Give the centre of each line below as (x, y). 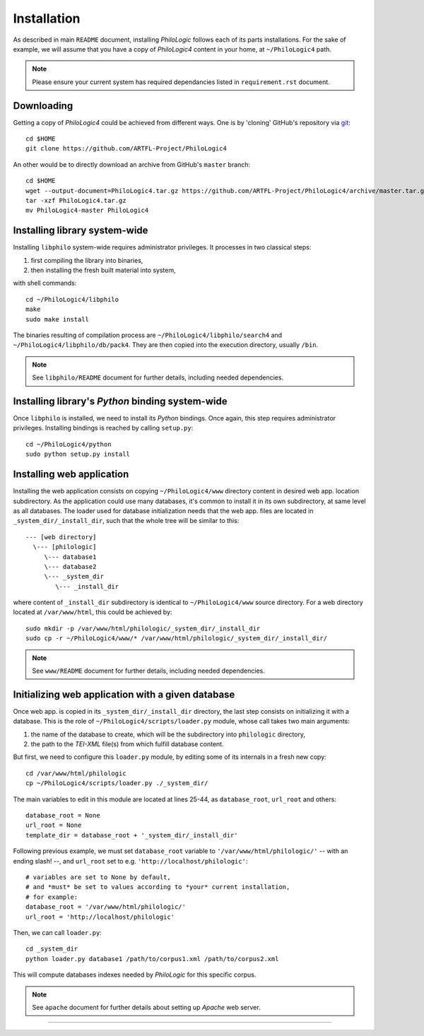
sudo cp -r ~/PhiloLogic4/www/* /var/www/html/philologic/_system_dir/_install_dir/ (177, 638)
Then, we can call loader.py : (57, 932)
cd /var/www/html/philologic (76, 773)
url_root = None (54, 825)
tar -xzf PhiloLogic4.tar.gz (76, 200)
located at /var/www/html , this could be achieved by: (93, 612)
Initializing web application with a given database (124, 694)
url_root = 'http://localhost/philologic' (100, 917)
